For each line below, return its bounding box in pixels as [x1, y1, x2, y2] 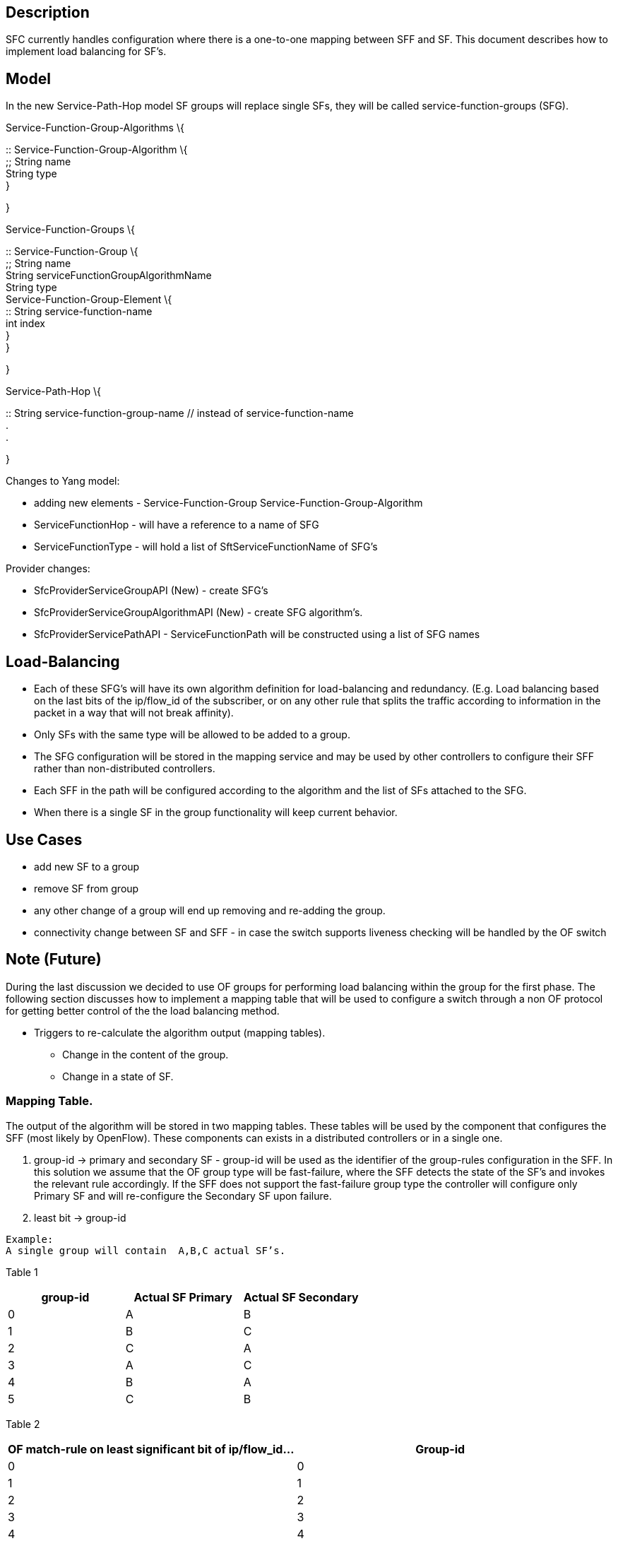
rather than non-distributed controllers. [34, 762, 215, 775]
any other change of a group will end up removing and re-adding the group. [34, 904, 386, 916]
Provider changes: [6, 562, 90, 575]
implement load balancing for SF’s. [6, 45, 167, 58]
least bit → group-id [34, 1211, 126, 1224]
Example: [6, 1233, 54, 1245]
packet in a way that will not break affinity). [34, 707, 234, 719]
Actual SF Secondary [243, 1289, 359, 1304]
